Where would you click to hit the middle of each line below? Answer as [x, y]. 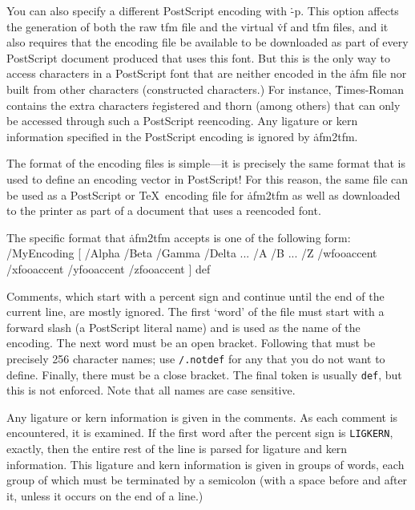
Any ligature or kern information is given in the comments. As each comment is [202, 417]
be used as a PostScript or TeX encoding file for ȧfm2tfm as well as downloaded [203, 194]
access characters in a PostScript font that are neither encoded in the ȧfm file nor [207, 73]
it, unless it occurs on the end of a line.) [105, 495]
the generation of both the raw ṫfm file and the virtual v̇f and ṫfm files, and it [197, 26]
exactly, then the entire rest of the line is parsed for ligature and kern [177, 449]
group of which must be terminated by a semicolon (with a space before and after [207, 480]
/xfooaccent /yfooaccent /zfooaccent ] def [109, 268]
